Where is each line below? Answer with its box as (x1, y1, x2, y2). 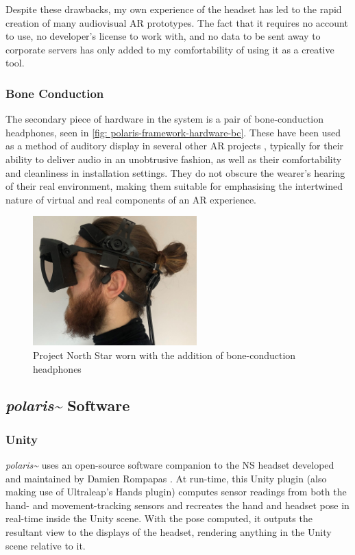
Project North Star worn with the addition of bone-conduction (33, 347, 296, 362)
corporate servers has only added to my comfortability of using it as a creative (5, 42, 334, 56)
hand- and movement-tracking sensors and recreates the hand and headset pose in (5, 497, 350, 512)
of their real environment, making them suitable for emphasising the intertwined (5, 179, 343, 193)
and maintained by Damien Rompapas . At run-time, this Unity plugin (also (5, 471, 327, 485)
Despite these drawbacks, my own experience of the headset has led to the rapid (5, 2, 342, 16)
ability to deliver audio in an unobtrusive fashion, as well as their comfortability (5, 151, 342, 166)
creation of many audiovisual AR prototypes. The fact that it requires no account (5, 15, 348, 29)
